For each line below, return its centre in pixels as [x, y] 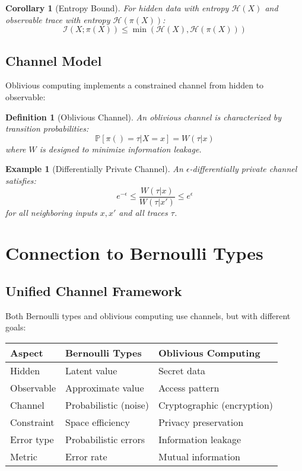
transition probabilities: [47, 128]
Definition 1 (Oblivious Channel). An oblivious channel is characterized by [144, 117]
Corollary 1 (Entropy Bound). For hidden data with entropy [117, 8]
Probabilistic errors [105, 439]
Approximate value [105, 387]
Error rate [86, 456]
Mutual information [199, 456]
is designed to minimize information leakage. [120, 149]
